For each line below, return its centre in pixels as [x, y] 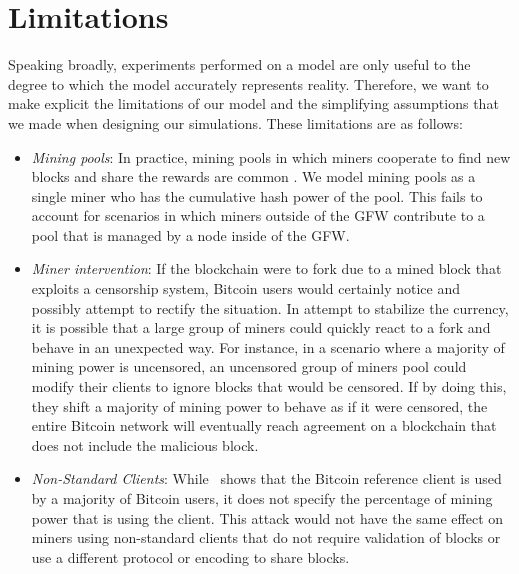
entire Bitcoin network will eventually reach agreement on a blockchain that [264, 425]
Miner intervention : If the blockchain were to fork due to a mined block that [266, 268]
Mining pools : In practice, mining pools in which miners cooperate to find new [271, 156]
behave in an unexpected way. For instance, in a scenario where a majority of [268, 346]
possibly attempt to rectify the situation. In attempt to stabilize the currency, [270, 307]
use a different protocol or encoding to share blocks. [190, 556]
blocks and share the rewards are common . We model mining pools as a [253, 176]
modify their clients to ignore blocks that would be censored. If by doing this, [269, 386]
